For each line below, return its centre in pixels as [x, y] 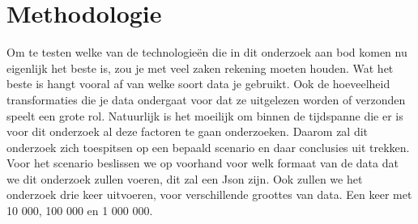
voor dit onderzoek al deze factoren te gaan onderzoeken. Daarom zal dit [188, 131]
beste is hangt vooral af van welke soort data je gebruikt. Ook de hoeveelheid [198, 84]
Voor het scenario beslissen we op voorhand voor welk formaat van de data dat [203, 163]
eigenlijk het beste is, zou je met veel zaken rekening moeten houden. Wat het [200, 68]
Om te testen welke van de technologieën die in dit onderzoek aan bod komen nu [207, 52]
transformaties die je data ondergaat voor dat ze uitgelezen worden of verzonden [206, 99]
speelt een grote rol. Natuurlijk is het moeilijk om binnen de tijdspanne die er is [205, 115]
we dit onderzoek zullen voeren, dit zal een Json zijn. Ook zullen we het [185, 178]
